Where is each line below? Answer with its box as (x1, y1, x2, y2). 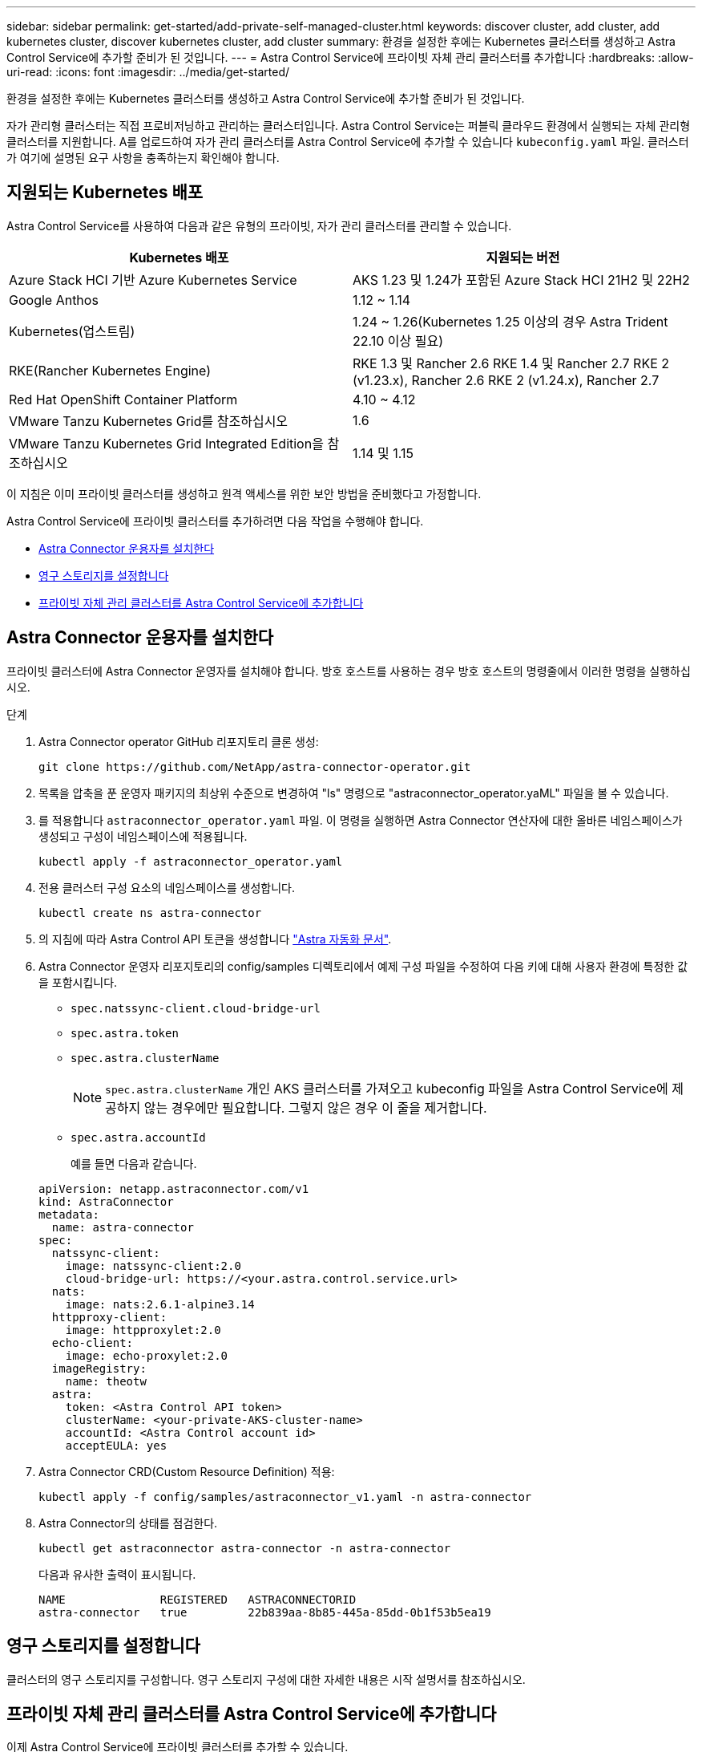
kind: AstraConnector (38, 1194, 174, 1208)
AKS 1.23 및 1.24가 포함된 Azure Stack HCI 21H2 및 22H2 (353, 271, 690, 288)
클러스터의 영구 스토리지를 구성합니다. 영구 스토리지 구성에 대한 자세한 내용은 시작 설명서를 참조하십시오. (6, 1672, 526, 1686)
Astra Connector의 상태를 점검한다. (38, 1515, 218, 1530)
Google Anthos (9, 291, 99, 308)
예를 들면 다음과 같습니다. (71, 1156, 197, 1170)
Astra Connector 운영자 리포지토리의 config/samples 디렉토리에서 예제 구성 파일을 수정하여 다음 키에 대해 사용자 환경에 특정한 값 (38, 959, 688, 973)
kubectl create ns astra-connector (38, 906, 262, 919)
